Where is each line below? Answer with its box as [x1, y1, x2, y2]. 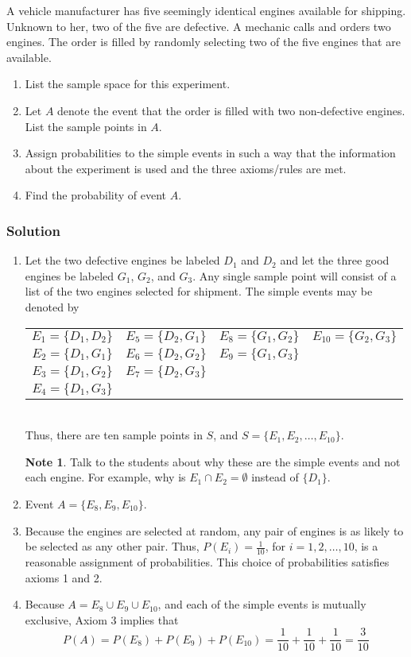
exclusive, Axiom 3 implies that [25, 611, 179, 628]
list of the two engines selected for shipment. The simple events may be [25, 283, 373, 300]
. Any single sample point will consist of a [192, 267, 397, 284]
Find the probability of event [25, 187, 167, 203]
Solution [6, 220, 60, 240]
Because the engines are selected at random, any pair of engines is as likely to [25, 522, 404, 539]
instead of [251, 469, 299, 485]
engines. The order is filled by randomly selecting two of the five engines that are [6, 33, 401, 50]
